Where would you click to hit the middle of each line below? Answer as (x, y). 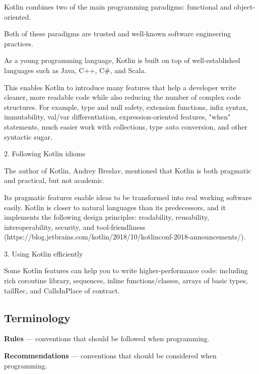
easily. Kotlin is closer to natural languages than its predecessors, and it (115, 207)
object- (245, 7)
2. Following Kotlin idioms (45, 153)
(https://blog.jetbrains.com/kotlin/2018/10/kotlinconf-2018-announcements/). (125, 237)
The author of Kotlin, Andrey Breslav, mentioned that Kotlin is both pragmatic (128, 170)
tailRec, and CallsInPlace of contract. (62, 290)
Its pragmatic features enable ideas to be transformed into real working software (128, 197)
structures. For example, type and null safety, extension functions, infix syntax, (126, 107)
